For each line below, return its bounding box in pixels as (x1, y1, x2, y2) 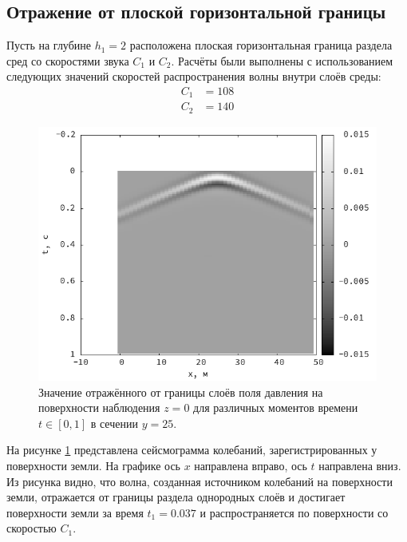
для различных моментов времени (193, 399, 358, 416)
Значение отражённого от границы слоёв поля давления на (38, 383, 323, 400)
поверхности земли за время (6, 504, 144, 520)
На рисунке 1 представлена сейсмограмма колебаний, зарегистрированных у (6, 441, 377, 458)
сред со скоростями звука (6, 52, 129, 69)
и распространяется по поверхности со (200, 504, 389, 520)
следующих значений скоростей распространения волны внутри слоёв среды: (6, 68, 381, 85)
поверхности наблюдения (38, 399, 160, 416)
